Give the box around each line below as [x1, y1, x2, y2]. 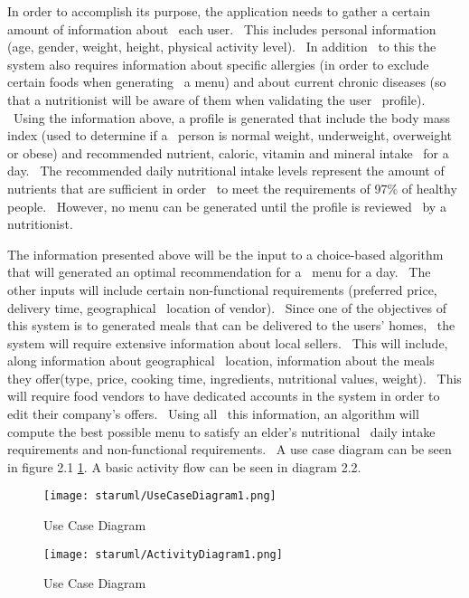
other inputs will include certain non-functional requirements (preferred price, [7, 280, 437, 299]
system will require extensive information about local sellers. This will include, [7, 333, 448, 352]
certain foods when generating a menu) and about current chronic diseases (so [7, 72, 446, 91]
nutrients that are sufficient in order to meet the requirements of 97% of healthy [7, 178, 457, 197]
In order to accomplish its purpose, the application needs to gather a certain [7, 2, 430, 20]
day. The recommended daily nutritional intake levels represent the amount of [7, 161, 445, 180]
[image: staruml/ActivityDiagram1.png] [43, 547, 283, 561]
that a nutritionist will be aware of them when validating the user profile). [7, 90, 426, 109]
